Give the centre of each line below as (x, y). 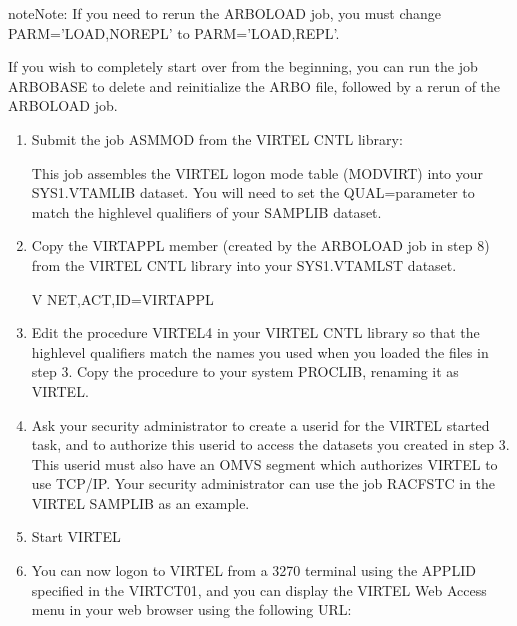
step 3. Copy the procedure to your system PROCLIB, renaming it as (245, 371)
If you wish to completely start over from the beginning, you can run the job (243, 66)
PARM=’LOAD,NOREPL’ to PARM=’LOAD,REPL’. (174, 32)
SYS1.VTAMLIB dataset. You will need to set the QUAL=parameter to (253, 192)
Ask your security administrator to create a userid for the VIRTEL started (260, 424)
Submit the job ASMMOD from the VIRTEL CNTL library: (217, 138)
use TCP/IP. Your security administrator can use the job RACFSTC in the (263, 483)
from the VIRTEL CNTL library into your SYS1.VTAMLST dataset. (244, 264)
